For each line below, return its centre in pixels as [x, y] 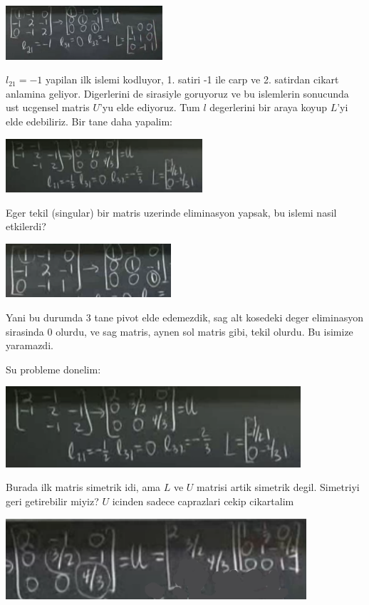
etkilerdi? [26, 226]
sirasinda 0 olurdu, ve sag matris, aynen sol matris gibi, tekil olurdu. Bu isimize [180, 331]
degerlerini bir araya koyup [268, 107]
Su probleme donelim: [53, 369]
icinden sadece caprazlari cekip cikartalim [203, 501]
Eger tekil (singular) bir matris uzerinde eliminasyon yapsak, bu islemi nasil [171, 212]
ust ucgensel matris [48, 107]
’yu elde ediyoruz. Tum [150, 107]
